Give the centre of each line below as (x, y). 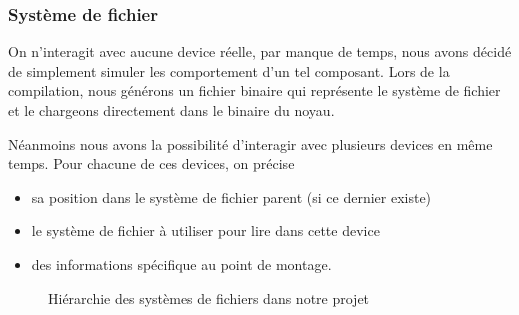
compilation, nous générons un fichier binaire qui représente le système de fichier (254, 90)
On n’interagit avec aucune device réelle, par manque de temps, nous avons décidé (260, 51)
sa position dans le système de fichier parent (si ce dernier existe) (231, 196)
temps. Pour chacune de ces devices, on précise (151, 163)
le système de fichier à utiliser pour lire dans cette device (205, 230)
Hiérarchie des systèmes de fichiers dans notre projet (209, 297)
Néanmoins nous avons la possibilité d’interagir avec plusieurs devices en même (250, 143)
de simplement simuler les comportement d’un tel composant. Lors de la (229, 70)
